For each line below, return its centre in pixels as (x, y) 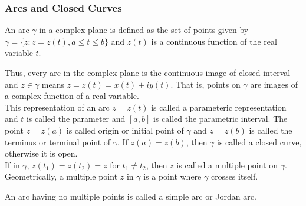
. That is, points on (205, 84)
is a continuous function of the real (214, 41)
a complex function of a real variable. (72, 96)
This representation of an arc (57, 107)
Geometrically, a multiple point (61, 176)
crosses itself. (234, 176)
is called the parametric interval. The (220, 119)
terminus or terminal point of (58, 142)
